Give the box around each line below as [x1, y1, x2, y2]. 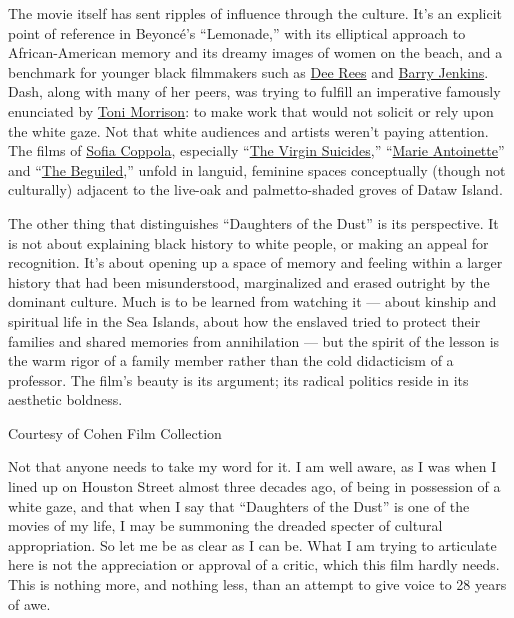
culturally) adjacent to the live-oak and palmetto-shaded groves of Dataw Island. [8, 179, 503, 200]
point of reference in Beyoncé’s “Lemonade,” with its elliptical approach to [8, 22, 466, 43]
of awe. [8, 593, 51, 614]
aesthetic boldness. [8, 389, 123, 410]
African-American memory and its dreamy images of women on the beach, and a [8, 42, 503, 63]
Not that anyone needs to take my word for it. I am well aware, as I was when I [8, 456, 497, 477]
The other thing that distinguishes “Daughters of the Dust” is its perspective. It [8, 212, 499, 233]
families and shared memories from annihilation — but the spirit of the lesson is [8, 330, 500, 351]
